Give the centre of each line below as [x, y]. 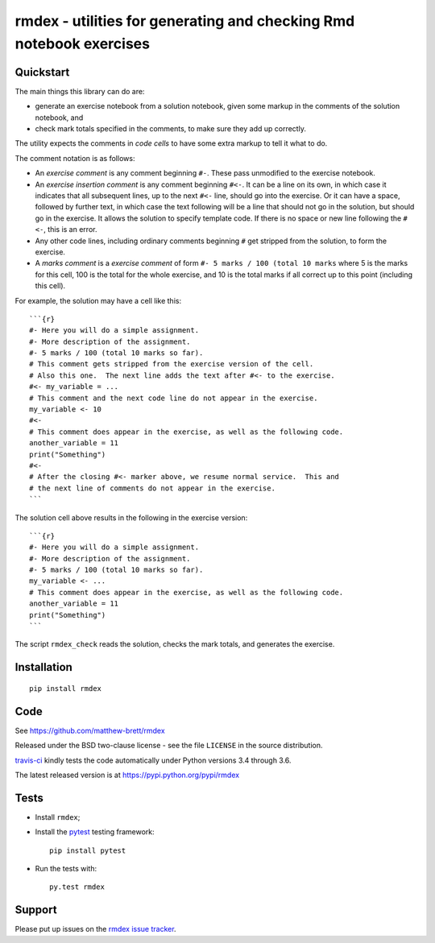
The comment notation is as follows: [75, 158]
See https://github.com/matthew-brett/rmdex [90, 730]
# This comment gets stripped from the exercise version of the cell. [172, 364]
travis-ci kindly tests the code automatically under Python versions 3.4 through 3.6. [153, 760]
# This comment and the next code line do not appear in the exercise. [174, 398]
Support [36, 910]
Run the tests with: [66, 869]
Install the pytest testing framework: [95, 832]
